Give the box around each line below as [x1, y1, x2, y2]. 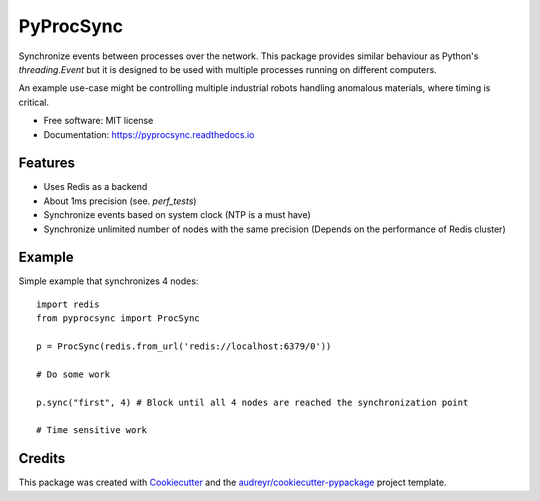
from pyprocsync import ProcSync [36, 313, 200, 324]
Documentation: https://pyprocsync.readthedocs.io [43, 128, 255, 140]
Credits [18, 450, 66, 467]
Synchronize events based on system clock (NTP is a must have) [43, 209, 312, 221]
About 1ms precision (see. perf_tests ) [43, 195, 197, 207]
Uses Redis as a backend [43, 181, 148, 193]
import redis [36, 298, 100, 310]
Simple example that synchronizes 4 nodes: [18, 275, 199, 287]
